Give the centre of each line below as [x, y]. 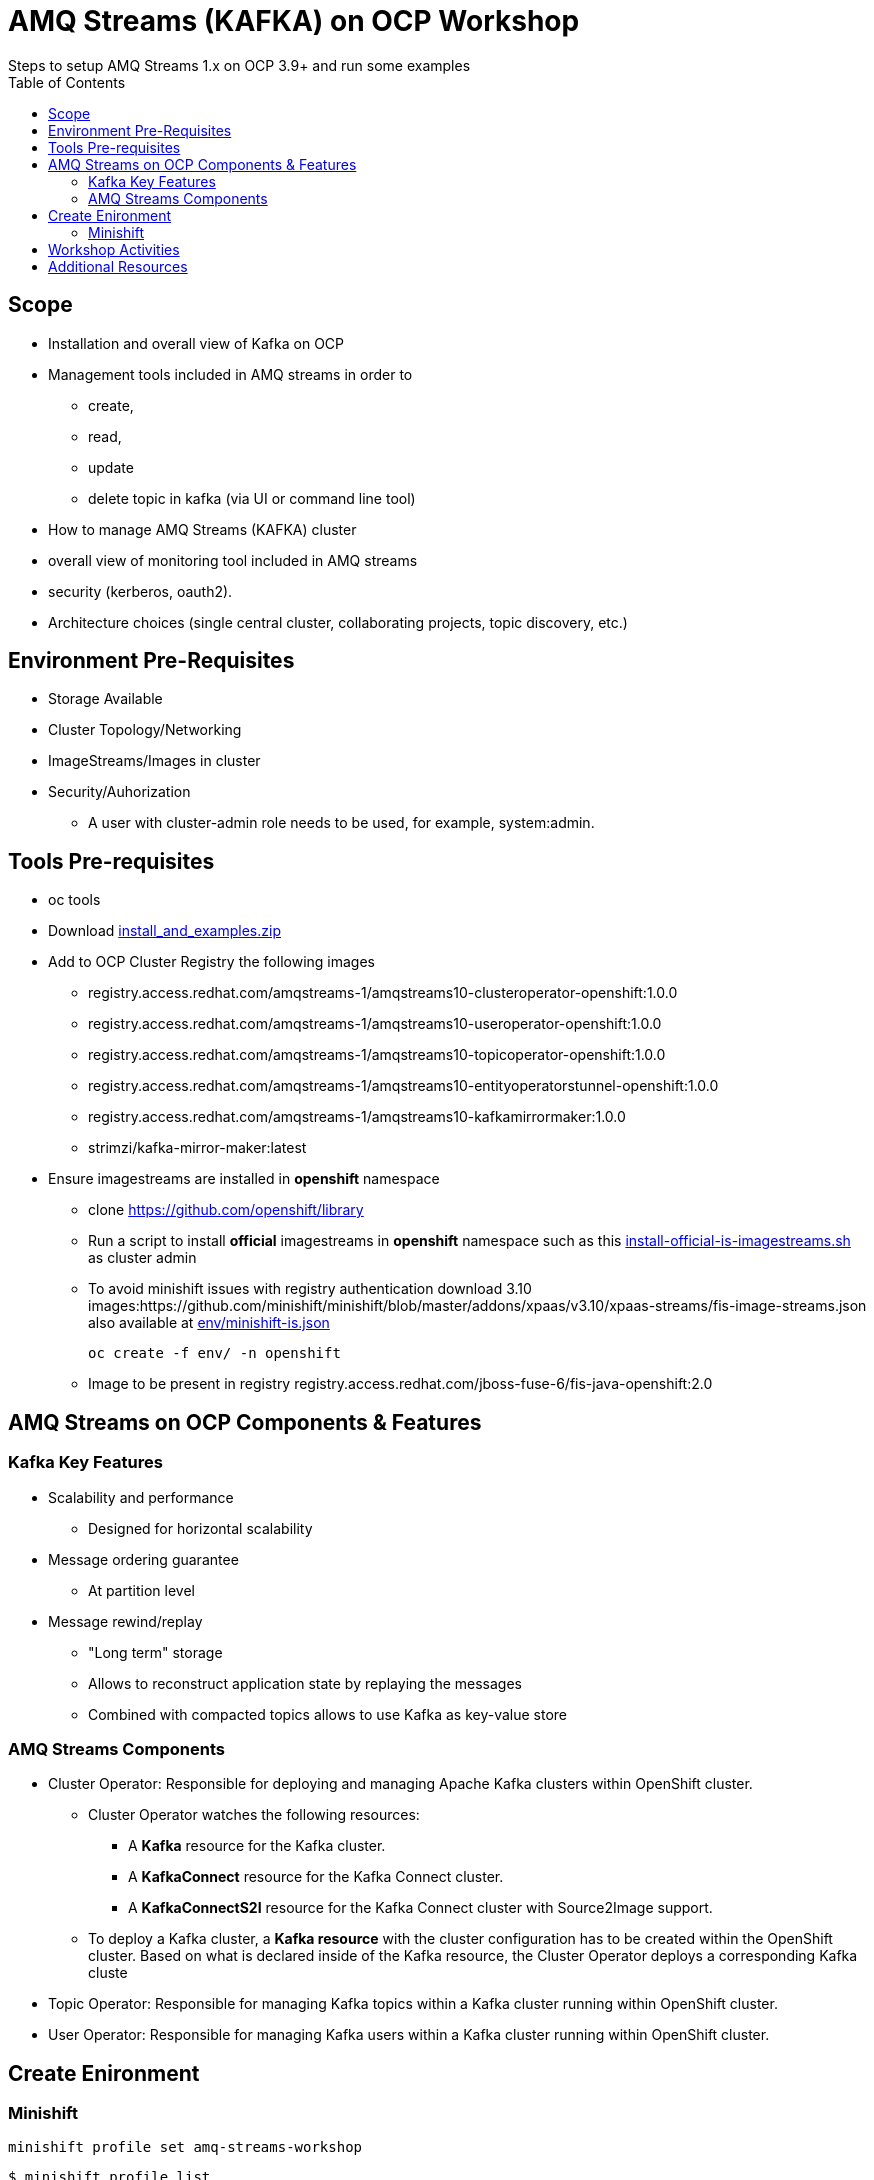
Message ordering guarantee [143, 1559]
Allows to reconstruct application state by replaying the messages [305, 1683]
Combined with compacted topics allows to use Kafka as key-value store [328, 1714]
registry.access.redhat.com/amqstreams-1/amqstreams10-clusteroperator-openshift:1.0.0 [383, 993]
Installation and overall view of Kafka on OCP [196, 343]
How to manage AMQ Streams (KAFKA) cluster [202, 529]
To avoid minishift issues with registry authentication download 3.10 [310, 1289]
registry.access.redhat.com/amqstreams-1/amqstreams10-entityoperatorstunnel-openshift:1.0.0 [403, 1086]
